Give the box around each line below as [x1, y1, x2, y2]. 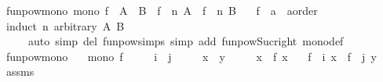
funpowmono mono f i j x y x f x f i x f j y [5, 48, 377, 64]
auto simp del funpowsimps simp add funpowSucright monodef [27, 33, 344, 49]
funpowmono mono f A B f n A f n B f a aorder [5, 2, 318, 18]
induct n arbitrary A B [5, 17, 125, 34]
